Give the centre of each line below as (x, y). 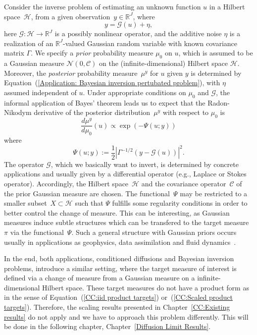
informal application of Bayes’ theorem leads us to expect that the (105, 102)
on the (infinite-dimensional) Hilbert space (163, 63)
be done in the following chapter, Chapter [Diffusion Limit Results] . (107, 326)
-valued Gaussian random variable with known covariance (150, 43)
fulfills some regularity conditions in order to (180, 203)
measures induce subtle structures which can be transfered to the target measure (127, 222)
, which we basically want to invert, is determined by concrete (145, 164)
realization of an (29, 43)
